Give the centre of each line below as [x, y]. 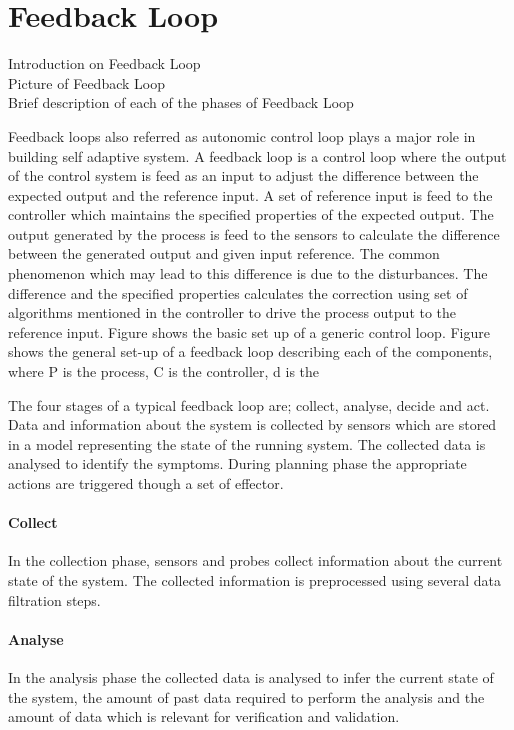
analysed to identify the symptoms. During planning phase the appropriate [237, 463]
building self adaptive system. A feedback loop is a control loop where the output [257, 155]
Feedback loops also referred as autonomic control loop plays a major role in [242, 135]
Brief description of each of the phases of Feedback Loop [181, 102]
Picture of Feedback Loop [86, 82]
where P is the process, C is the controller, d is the [164, 371]
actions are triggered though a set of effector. [146, 483]
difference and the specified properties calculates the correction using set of [238, 292]
